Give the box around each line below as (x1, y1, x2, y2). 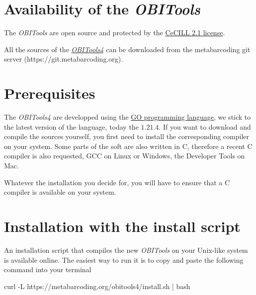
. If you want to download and (159, 121, 251, 132)
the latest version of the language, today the (4, 121, 139, 132)
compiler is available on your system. (4, 187, 116, 197)
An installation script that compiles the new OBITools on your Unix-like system (4, 244, 248, 255)
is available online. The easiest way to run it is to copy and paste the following (4, 254, 244, 265)
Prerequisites (4, 83, 95, 103)
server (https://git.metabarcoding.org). (4, 54, 123, 64)
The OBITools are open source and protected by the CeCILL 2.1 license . (4, 27, 225, 38)
